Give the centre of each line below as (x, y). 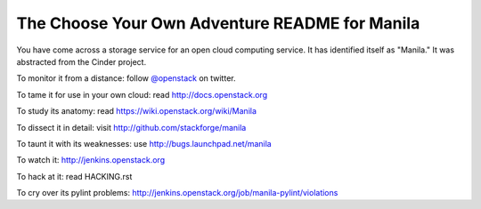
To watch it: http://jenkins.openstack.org (90, 160)
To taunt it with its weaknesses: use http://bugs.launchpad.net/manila (144, 143)
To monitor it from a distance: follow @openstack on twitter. (126, 78)
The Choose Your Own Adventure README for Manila (218, 23)
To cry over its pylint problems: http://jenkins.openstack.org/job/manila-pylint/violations (177, 193)
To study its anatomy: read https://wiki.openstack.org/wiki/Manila (137, 111)
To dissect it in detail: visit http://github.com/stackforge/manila (131, 127)
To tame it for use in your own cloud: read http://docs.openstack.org (142, 94)
